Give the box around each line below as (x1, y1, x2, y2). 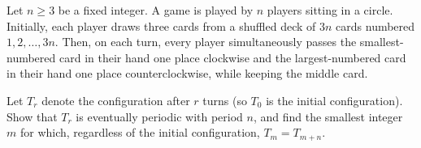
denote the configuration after (41, 91, 190, 108)
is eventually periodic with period (76, 108, 243, 125)
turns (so (202, 91, 247, 108)
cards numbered (336, 17, 415, 34)
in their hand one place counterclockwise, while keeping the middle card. (7, 65, 368, 82)
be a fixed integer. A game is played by (58, 2, 254, 18)
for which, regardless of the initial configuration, (20, 124, 260, 141)
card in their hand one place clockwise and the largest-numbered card (59, 49, 406, 66)
